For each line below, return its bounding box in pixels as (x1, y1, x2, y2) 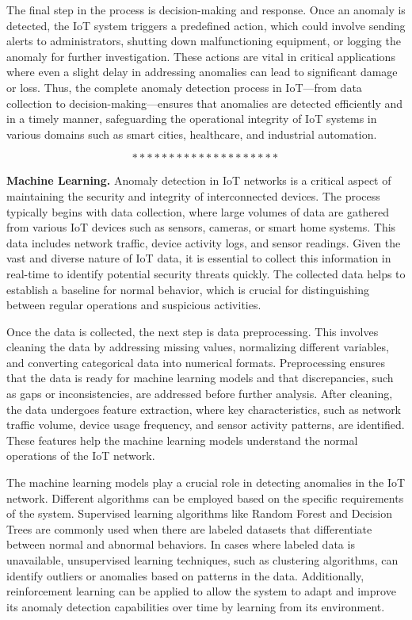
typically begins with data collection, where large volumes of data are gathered (6, 203, 389, 220)
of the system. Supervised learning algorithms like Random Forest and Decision (6, 505, 392, 522)
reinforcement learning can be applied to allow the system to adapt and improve (6, 583, 396, 599)
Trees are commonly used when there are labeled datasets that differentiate (6, 520, 372, 537)
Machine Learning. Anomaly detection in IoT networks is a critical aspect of (6, 172, 391, 189)
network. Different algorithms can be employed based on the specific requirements (6, 489, 404, 506)
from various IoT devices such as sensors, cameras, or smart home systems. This (6, 219, 396, 235)
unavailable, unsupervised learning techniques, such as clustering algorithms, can (6, 552, 399, 568)
